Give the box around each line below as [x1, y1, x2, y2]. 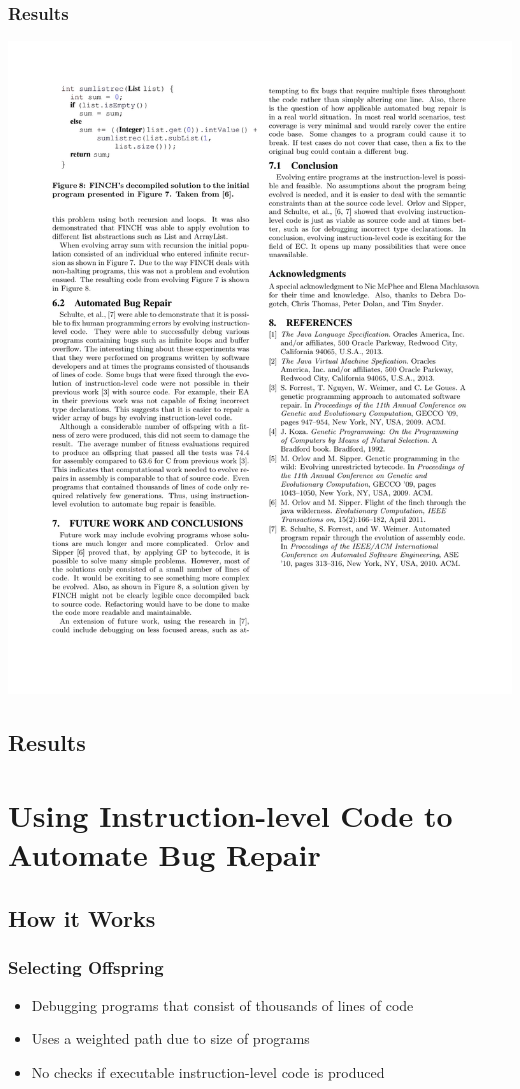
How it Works [8, 903, 156, 933]
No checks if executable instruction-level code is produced [31, 1061, 385, 1082]
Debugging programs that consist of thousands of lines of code [31, 994, 414, 1015]
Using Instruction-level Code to [8, 795, 453, 836]
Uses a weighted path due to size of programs [31, 1028, 310, 1049]
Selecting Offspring [8, 955, 164, 980]
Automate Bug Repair [8, 834, 321, 875]
